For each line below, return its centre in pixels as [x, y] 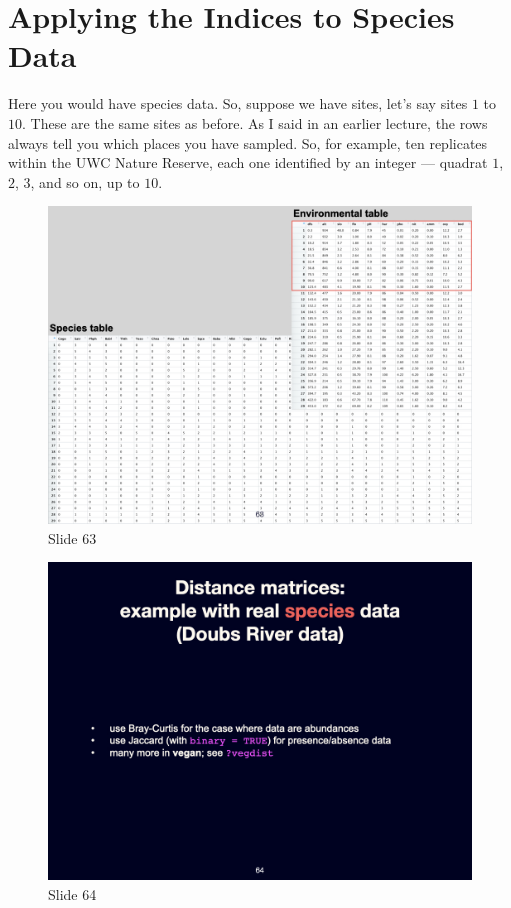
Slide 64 [72, 894]
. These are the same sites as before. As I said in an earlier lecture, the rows [255, 122]
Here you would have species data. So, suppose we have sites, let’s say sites [238, 103]
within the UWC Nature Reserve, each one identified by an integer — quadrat [248, 162]
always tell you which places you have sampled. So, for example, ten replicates [248, 142]
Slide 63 [72, 537]
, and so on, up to [85, 181]
